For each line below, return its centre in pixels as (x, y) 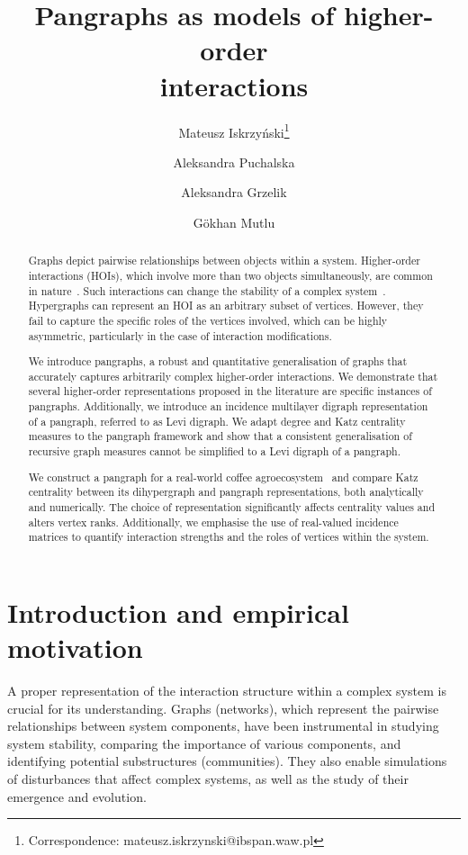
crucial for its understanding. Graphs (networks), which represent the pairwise (223, 708)
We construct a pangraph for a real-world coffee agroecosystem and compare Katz (223, 477)
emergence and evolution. (77, 796)
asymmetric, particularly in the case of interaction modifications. (180, 335)
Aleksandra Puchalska (234, 162)
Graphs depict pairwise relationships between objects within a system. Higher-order (224, 261)
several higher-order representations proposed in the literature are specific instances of (230, 391)
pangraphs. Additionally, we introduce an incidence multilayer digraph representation (228, 406)
